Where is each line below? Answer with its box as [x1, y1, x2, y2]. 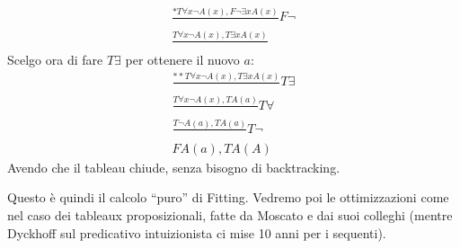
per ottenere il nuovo [125, 50, 240, 69]
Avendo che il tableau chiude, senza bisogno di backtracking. [7, 157, 341, 176]
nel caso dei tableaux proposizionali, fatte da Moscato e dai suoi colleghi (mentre [7, 205, 453, 224]
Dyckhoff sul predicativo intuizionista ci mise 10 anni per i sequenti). [7, 223, 386, 242]
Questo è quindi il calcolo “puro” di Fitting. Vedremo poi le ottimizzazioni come [7, 188, 449, 207]
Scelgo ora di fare [7, 50, 103, 69]
